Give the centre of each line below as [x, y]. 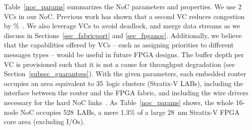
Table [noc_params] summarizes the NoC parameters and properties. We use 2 [123, 6]
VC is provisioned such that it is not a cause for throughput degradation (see [119, 64]
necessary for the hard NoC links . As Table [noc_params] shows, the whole [119, 102]
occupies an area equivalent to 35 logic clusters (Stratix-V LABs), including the [124, 83]
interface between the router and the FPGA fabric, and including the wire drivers [126, 93]
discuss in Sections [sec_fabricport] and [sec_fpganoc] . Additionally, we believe [123, 35]
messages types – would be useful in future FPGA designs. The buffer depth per [124, 54]
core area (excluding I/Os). [44, 121]
